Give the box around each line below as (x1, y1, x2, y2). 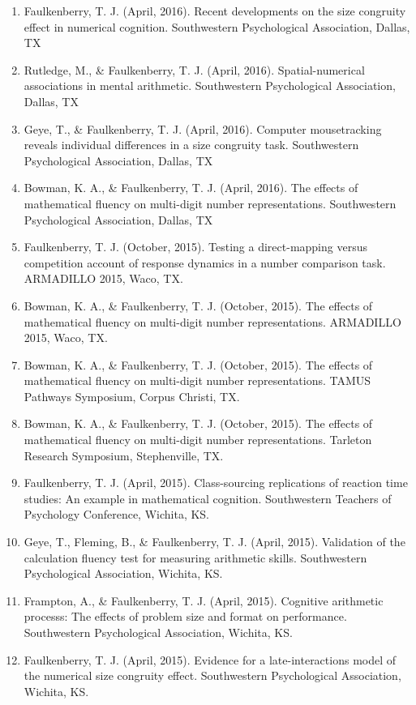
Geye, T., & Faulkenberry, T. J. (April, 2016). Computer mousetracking (24, 120, 382, 137)
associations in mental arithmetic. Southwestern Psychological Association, (24, 77, 396, 94)
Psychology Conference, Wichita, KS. (24, 506, 210, 523)
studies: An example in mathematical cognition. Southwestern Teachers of (24, 489, 392, 506)
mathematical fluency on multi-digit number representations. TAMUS (24, 372, 371, 389)
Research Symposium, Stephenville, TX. (24, 446, 224, 464)
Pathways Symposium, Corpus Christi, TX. (24, 387, 240, 404)
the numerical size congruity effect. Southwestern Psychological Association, (24, 667, 401, 684)
